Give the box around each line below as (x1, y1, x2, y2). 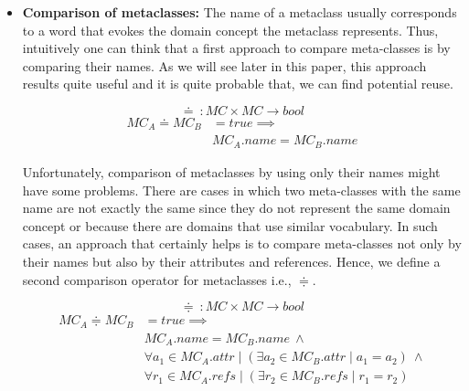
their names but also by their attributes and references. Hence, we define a (22, 251, 441, 270)
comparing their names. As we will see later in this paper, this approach (22, 56, 427, 75)
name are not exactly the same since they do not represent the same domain (22, 198, 451, 217)
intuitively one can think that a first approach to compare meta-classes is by (22, 38, 451, 58)
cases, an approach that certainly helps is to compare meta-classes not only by (22, 234, 462, 253)
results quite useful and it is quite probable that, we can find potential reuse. (22, 74, 453, 93)
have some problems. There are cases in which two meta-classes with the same (22, 180, 461, 199)
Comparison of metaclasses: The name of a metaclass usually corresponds (22, 3, 457, 21)
